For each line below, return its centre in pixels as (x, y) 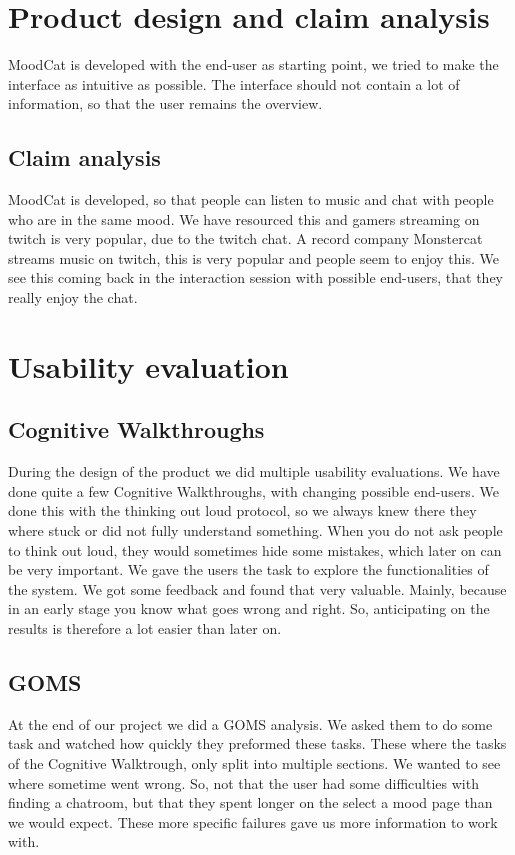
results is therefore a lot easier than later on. (145, 628)
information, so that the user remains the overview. (165, 103)
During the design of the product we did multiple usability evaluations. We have (254, 471)
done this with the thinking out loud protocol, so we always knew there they (242, 510)
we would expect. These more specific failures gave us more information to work (253, 821)
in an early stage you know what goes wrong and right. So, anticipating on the (249, 608)
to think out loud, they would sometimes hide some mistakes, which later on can (255, 549)
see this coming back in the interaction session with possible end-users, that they (256, 277)
